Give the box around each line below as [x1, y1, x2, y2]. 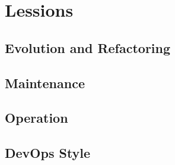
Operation [5, 108, 68, 127]
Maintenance [5, 73, 85, 92]
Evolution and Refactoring [5, 38, 171, 57]
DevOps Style [5, 144, 91, 162]
